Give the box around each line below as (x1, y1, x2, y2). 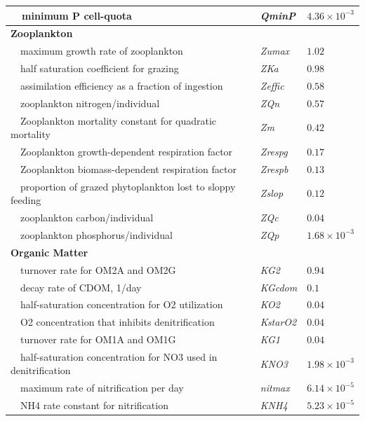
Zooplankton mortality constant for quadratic (20, 113, 217, 127)
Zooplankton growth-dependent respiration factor (20, 144, 233, 158)
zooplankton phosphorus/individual (20, 227, 173, 242)
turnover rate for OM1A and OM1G (20, 332, 176, 347)
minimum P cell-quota (22, 8, 132, 22)
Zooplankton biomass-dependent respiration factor (20, 161, 237, 176)
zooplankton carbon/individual (20, 210, 154, 225)
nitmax (260, 380, 290, 395)
